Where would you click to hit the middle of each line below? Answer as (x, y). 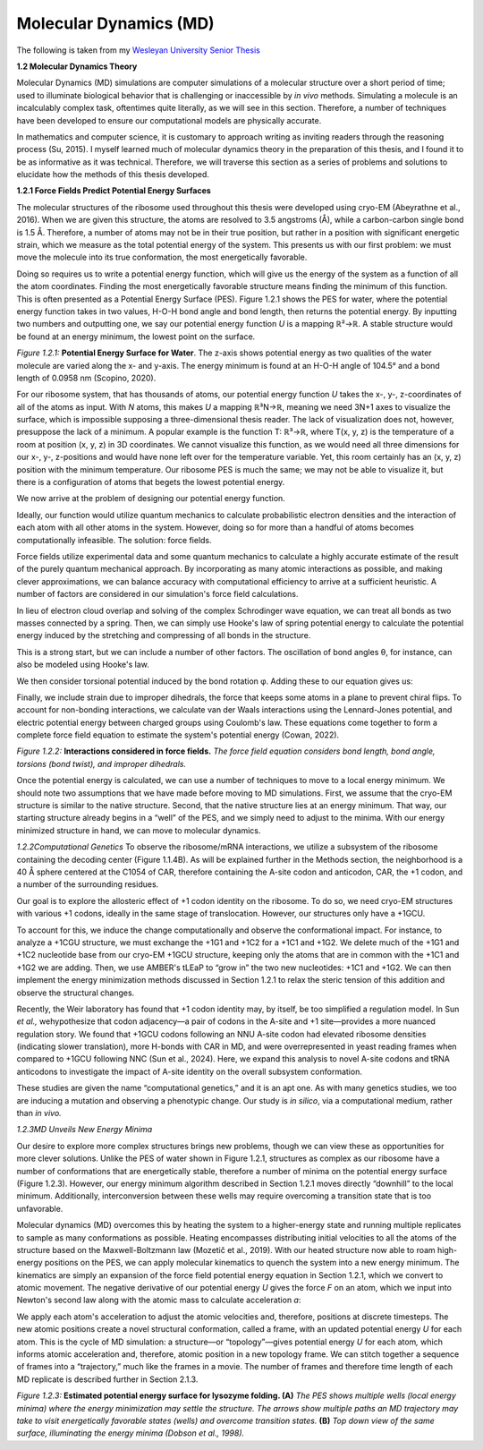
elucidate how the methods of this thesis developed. (113, 175)
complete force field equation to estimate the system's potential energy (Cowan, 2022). (178, 735)
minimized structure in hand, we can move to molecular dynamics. (139, 830)
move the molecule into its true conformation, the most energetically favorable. (162, 257)
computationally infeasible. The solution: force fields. (114, 540)
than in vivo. (39, 1113)
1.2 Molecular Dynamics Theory (77, 66)
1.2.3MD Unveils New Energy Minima (85, 1130)
